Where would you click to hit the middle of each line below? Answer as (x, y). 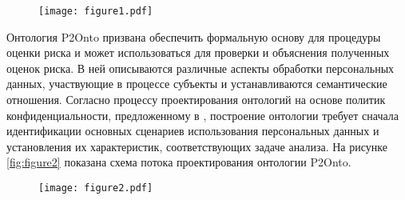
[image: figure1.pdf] (96, 11)
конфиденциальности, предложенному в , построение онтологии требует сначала (202, 115)
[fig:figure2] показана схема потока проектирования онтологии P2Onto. (179, 162)
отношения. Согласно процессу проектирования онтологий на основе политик (196, 100)
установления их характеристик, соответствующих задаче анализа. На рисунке (197, 146)
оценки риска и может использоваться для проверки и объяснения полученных (198, 52)
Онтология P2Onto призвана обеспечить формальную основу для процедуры (194, 36)
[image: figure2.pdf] (96, 188)
